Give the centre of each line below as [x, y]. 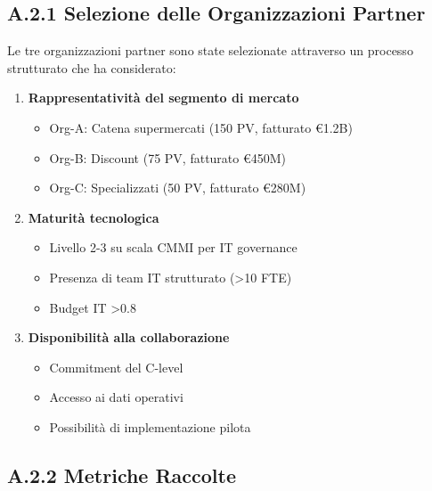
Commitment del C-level [116, 367]
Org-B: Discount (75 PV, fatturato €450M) [168, 157]
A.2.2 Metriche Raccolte [122, 475]
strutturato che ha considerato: [92, 67]
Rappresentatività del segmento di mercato [163, 98]
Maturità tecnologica [94, 217]
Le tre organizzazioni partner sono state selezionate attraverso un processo [210, 50]
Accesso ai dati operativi [116, 397]
